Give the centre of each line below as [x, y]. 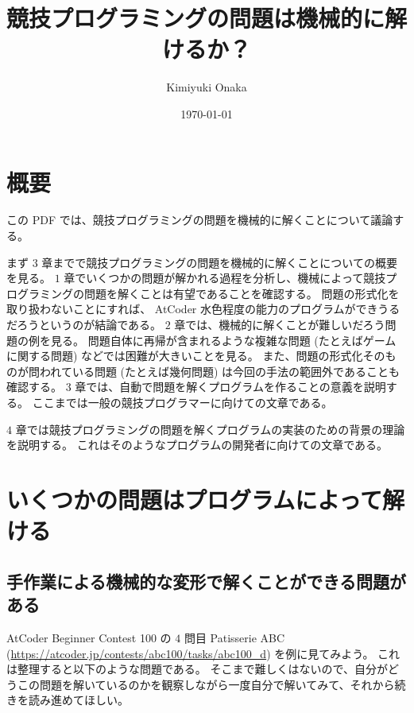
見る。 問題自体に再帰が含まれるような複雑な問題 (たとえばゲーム [223, 340]
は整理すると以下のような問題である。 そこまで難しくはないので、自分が [197, 669]
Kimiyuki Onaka [207, 87]
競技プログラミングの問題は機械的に [196, 18]
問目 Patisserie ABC [234, 637]
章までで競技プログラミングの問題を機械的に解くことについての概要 [219, 262]
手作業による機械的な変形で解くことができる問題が [206, 581]
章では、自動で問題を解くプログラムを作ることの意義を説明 [230, 387]
